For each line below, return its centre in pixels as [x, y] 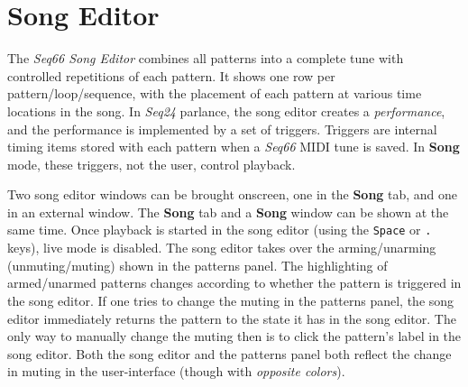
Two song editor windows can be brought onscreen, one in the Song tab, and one [233, 194]
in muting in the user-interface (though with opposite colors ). [176, 371]
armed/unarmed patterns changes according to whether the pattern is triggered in [234, 283]
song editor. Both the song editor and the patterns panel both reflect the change [229, 353]
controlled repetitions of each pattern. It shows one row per [171, 75]
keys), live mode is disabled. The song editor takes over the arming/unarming [222, 248]
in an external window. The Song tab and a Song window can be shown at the [228, 212]
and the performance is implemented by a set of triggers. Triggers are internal [222, 129]
